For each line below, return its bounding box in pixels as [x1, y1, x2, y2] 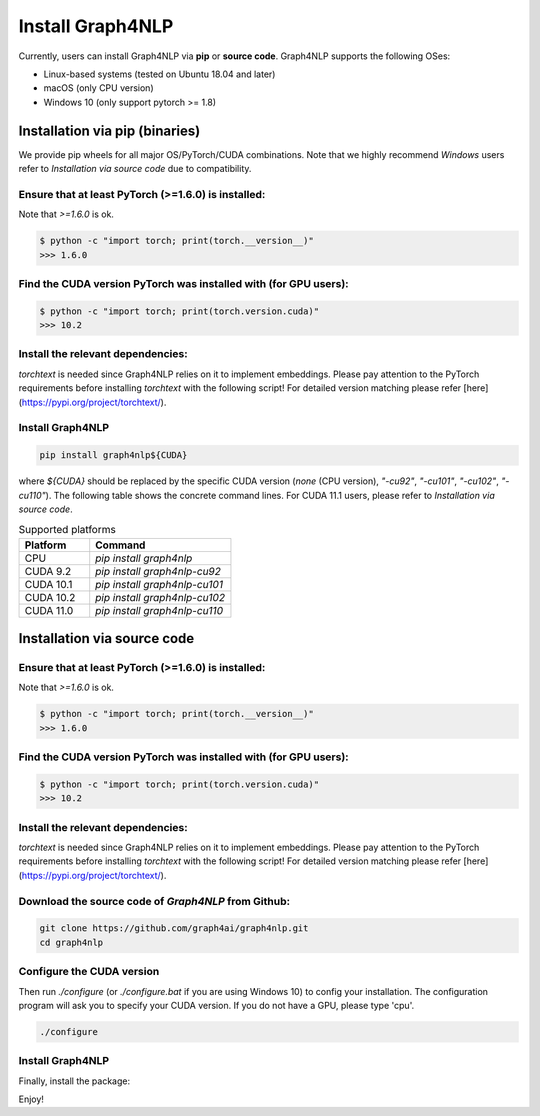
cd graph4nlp [39, 936, 104, 948]
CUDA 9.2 [24, 564, 72, 578]
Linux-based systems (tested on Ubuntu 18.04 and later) [43, 68, 276, 80]
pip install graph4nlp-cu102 [95, 590, 225, 604]
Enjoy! [18, 1093, 45, 1105]
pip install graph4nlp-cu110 [95, 603, 224, 617]
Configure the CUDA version [18, 965, 160, 979]
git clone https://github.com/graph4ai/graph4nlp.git [39, 923, 309, 934]
